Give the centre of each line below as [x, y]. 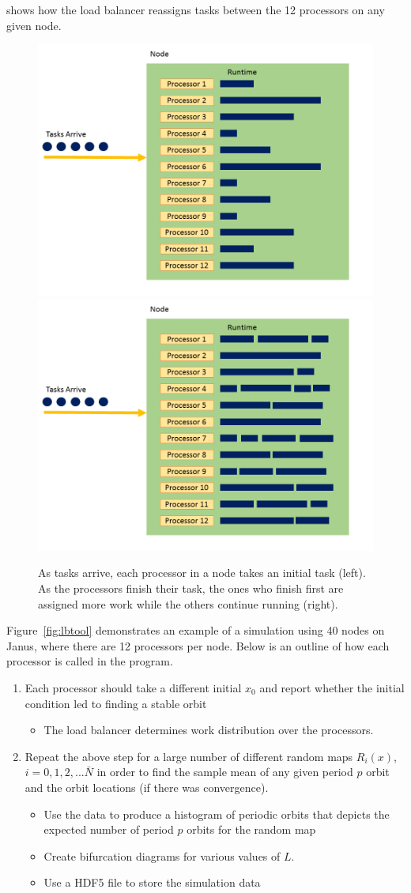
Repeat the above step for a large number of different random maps [189, 756]
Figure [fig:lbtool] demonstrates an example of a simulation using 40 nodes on [196, 630]
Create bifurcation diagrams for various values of [162, 855]
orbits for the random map [251, 829]
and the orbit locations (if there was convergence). [147, 787]
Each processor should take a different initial [133, 687]
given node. [34, 25]
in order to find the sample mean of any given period [225, 772]
